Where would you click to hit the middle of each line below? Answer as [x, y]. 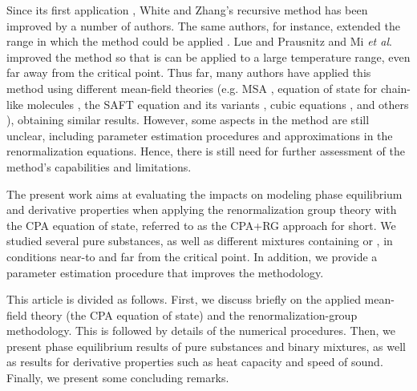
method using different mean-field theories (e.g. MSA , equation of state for [192, 88]
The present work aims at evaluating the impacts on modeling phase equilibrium [204, 193]
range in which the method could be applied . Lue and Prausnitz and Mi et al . [199, 41]
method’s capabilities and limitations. [99, 166]
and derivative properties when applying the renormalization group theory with [202, 210]
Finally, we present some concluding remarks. [118, 378]
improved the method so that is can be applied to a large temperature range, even [208, 56]
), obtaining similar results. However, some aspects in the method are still [188, 120]
